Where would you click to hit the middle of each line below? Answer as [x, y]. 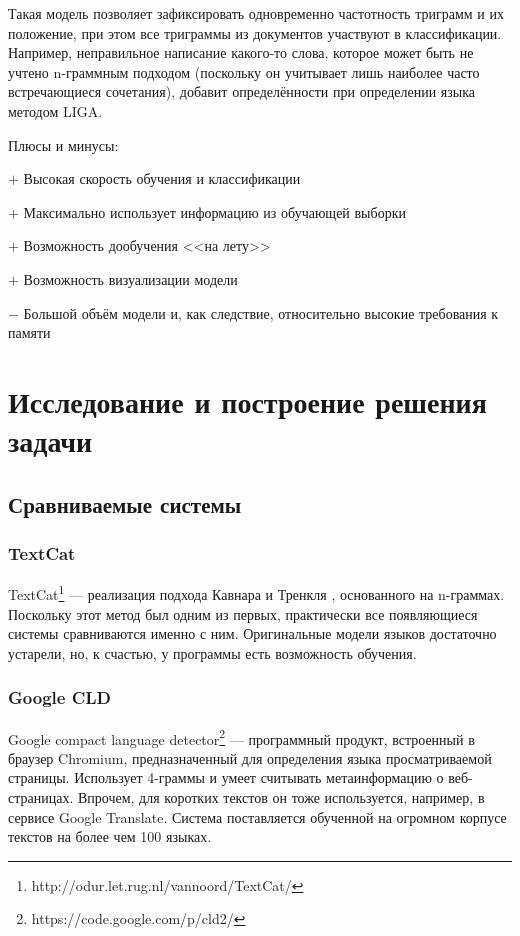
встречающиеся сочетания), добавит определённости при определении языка [242, 91]
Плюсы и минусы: [63, 144]
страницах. [41, 796]
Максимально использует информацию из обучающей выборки [214, 211]
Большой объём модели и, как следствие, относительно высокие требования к [261, 312]
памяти [29, 332]
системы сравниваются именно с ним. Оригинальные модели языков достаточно [252, 633]
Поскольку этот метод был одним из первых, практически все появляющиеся [243, 613]
